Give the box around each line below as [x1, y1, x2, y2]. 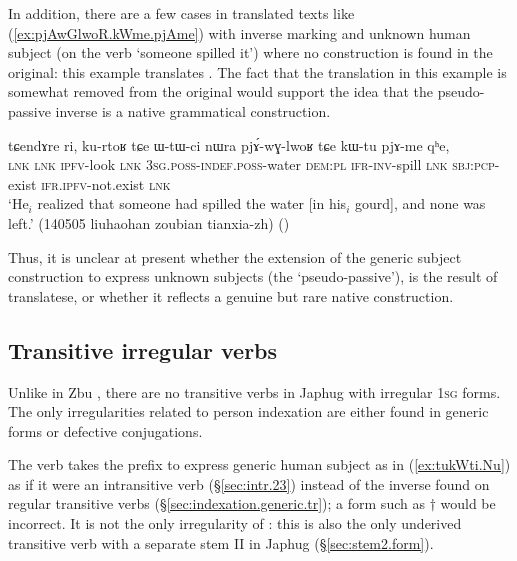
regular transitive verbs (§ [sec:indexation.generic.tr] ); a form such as [8, 493, 425, 514]
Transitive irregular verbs [8, 334, 278, 365]
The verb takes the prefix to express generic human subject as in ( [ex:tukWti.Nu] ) [8, 454, 511, 475]
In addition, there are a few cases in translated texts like [8, 3, 355, 23]
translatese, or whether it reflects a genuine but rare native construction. [8, 285, 454, 306]
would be [440, 493, 496, 514]
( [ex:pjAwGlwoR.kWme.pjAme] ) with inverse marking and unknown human [8, 22, 471, 43]
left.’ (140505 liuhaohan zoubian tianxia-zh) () [8, 212, 290, 233]
